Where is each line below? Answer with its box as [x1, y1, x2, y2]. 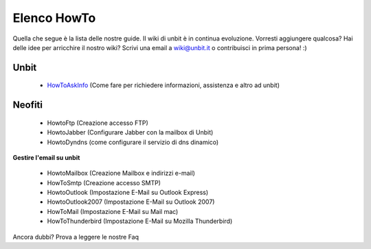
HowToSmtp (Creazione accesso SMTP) [47, 178, 161, 187]
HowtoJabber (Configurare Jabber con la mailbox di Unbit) [47, 128, 214, 137]
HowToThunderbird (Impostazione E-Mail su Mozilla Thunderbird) [47, 217, 233, 226]
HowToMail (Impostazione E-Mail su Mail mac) [47, 207, 179, 215]
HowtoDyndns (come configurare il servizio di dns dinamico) [47, 138, 219, 146]
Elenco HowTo [12, 10, 96, 25]
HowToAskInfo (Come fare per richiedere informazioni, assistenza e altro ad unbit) [47, 81, 280, 89]
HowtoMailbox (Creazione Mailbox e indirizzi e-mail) [47, 169, 196, 178]
